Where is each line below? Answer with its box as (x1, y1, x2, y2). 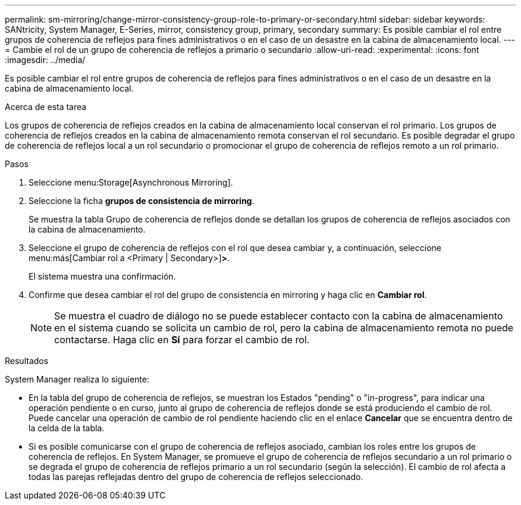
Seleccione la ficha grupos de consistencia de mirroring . (29, 196, 255, 206)
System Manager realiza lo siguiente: (5, 374, 149, 384)
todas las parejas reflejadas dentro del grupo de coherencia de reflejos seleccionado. (29, 472, 363, 482)
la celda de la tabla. (29, 423, 105, 433)
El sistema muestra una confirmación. (29, 271, 176, 281)
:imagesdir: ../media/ (5, 55, 86, 65)
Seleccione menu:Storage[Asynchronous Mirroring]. (29, 177, 233, 187)
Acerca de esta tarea (5, 102, 87, 112)
